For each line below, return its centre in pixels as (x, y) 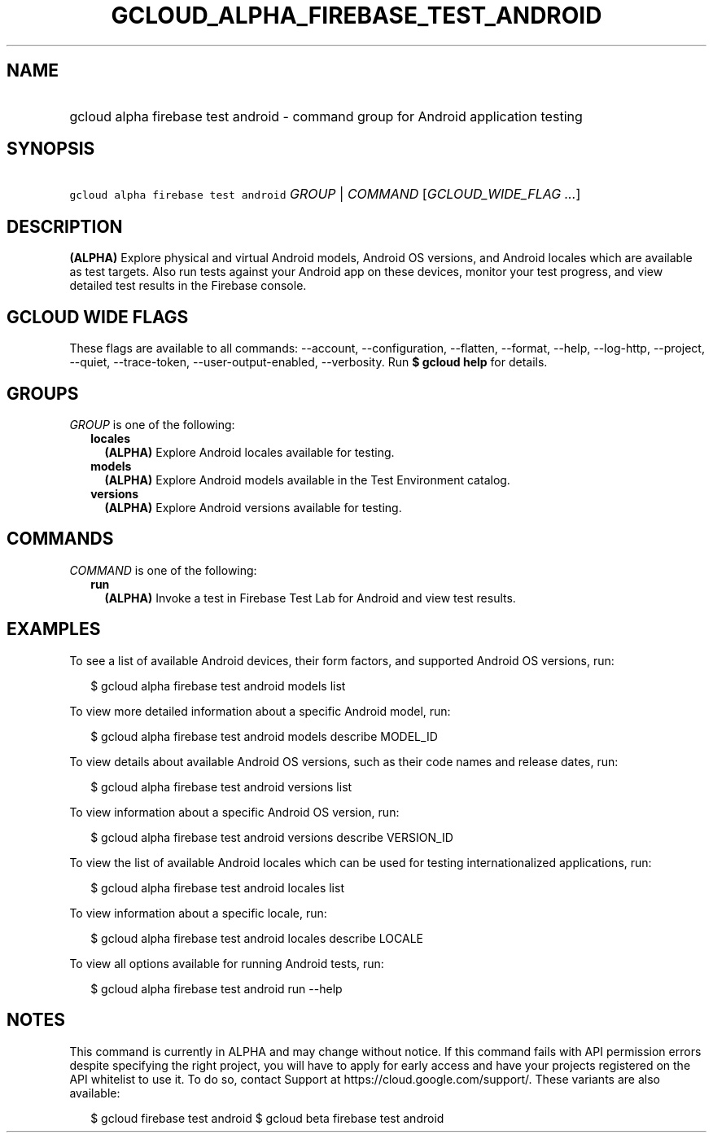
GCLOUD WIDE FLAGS (98, 317)
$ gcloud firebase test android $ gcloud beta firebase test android (267, 1118)
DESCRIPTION (65, 226)
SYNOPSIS (51, 149)
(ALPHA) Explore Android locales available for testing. (249, 452)
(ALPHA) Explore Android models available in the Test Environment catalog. (307, 480)
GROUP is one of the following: (152, 424)
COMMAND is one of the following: (163, 570)
